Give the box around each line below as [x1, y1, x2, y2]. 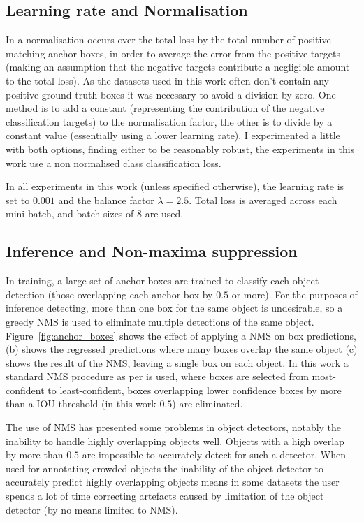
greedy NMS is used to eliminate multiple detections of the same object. [6, 314, 314, 328]
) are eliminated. [172, 396, 243, 411]
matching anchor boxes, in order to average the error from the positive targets [6, 45, 340, 60]
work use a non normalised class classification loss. [6, 155, 221, 170]
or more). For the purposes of [231, 287, 358, 301]
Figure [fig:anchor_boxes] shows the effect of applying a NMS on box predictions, [6, 328, 356, 342]
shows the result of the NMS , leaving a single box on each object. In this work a [6, 355, 349, 370]
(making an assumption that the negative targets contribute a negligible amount [6, 59, 350, 74]
